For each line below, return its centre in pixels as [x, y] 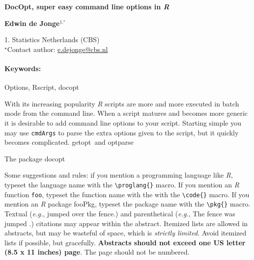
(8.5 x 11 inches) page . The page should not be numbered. [97, 252]
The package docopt [35, 158]
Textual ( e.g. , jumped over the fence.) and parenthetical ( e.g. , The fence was [120, 213]
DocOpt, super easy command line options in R [87, 6]
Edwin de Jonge [32, 23]
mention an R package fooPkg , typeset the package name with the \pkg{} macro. [127, 204]
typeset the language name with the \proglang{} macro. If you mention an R [122, 184]
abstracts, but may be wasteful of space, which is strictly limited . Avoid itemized [126, 233]
